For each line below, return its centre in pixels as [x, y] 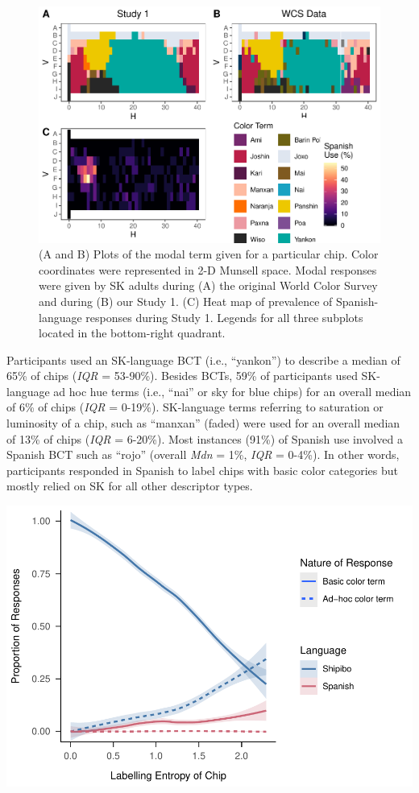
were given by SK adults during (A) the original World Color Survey [208, 285]
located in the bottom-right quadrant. [132, 333]
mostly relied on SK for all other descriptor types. [130, 486]
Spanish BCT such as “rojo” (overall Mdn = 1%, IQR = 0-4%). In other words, [203, 454]
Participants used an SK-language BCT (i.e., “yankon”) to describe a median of [203, 359]
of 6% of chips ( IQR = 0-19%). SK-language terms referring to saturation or [195, 407]
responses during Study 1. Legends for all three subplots [224, 317]
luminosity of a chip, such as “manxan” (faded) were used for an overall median [203, 423]
